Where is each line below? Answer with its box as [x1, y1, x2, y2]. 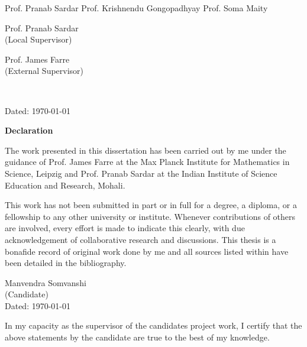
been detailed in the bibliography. [5, 257, 127, 269]
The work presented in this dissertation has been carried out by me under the [5, 144, 286, 156]
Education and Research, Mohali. [5, 179, 125, 191]
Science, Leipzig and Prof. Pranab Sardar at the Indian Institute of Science [5, 167, 277, 179]
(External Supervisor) [5, 64, 84, 77]
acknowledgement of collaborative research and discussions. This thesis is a [5, 233, 276, 245]
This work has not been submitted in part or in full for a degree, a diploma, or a [5, 199, 297, 211]
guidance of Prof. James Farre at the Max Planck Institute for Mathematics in [5, 155, 290, 168]
